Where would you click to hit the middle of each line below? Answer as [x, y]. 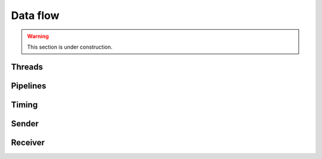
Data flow [35, 15]
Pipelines [29, 86]
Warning [38, 36]
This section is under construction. [70, 47]
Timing [24, 105]
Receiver [28, 142]
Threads [27, 67]
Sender [25, 124]
